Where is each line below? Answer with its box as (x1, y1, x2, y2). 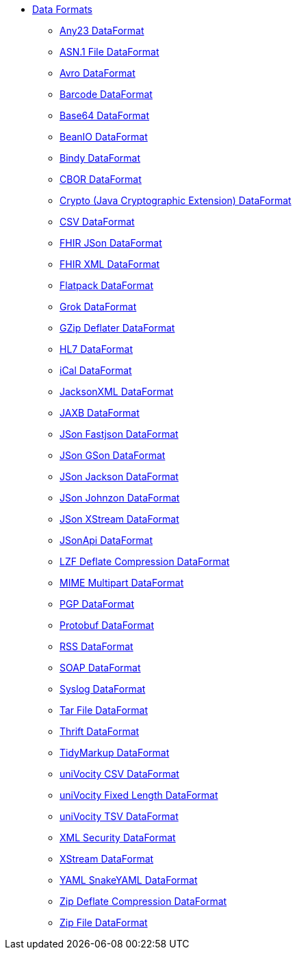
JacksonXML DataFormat (60, 386, 174, 397)
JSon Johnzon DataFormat (60, 492, 180, 504)
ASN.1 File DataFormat (60, 46, 159, 58)
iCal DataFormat (60, 364, 132, 376)
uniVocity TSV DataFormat (60, 810, 179, 822)
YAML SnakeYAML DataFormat (60, 874, 198, 886)
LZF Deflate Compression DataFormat (60, 556, 230, 567)
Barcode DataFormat (60, 88, 153, 100)
